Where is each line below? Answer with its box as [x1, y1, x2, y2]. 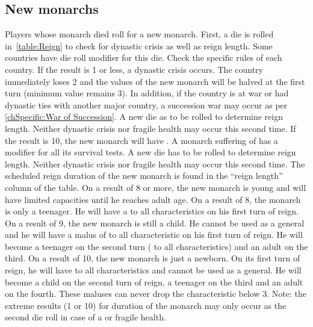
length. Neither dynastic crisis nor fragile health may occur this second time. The [5, 157, 305, 170]
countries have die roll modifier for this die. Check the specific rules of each [5, 51, 282, 64]
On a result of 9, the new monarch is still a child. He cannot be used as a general [5, 216, 305, 229]
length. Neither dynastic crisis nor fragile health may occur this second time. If [5, 122, 296, 134]
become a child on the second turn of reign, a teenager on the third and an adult [5, 275, 303, 288]
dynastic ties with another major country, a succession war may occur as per [5, 98, 288, 111]
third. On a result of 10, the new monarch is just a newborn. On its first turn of [5, 252, 300, 264]
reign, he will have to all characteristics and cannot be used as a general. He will [5, 264, 302, 276]
